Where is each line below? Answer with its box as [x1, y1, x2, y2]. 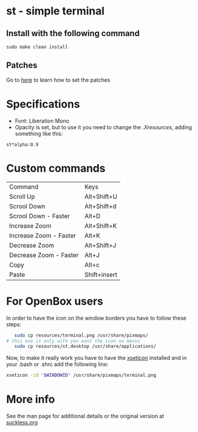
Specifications [6, 97, 80, 111]
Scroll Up [9, 192, 35, 201]
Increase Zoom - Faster [9, 231, 77, 240]
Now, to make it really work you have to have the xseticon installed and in [6, 354, 187, 362]
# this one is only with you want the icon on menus [6, 338, 141, 344]
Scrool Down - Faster [9, 211, 70, 220]
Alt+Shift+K [84, 221, 117, 230]
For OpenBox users [6, 294, 103, 308]
